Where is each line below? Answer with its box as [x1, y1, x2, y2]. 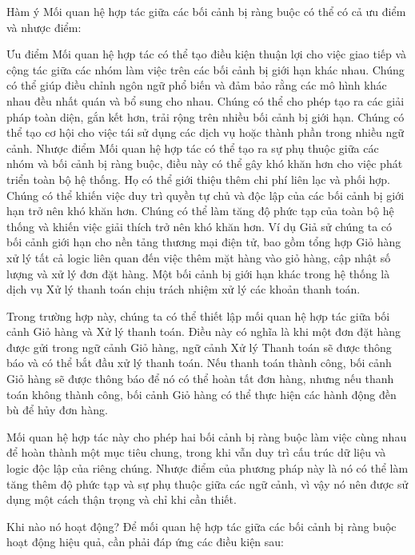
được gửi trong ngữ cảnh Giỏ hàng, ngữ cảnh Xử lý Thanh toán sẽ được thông [6, 338, 392, 355]
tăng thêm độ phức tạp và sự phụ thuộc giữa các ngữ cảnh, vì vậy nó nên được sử [6, 475, 409, 492]
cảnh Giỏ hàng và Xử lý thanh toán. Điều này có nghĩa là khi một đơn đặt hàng [6, 323, 401, 340]
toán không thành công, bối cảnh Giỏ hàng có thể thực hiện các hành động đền [6, 385, 397, 402]
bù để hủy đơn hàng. [6, 401, 108, 418]
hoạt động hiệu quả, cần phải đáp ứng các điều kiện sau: [6, 533, 285, 550]
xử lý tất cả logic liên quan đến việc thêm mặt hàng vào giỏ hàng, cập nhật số [6, 249, 391, 266]
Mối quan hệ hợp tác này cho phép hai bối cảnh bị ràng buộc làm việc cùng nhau [6, 428, 407, 445]
